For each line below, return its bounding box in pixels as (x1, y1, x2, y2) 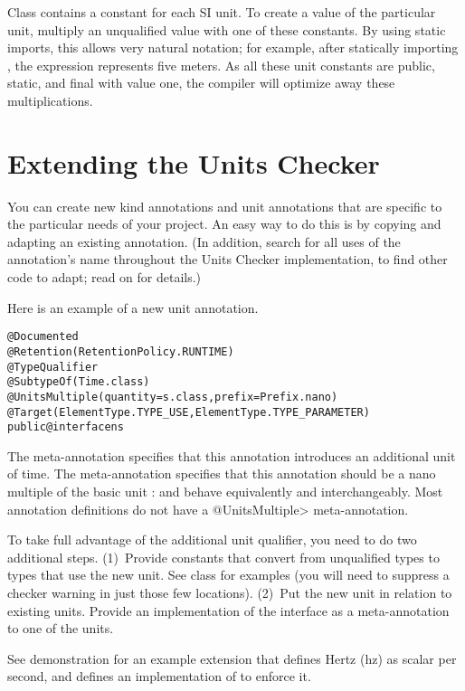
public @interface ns (7, 421, 124, 434)
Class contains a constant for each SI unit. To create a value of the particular (7, 3, 436, 21)
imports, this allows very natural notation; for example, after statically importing (7, 38, 459, 57)
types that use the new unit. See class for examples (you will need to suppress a (7, 565, 450, 584)
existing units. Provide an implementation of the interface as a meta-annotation (7, 601, 450, 620)
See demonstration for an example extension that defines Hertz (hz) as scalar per (7, 648, 457, 667)
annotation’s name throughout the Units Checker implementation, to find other (7, 250, 448, 269)
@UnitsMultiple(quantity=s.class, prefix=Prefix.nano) (7, 390, 338, 403)
